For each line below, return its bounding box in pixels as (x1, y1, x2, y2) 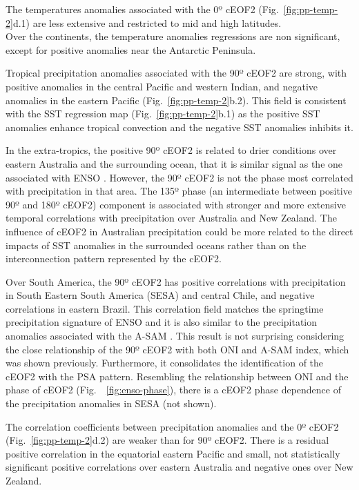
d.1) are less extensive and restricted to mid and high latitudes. (12, 15, 282, 30)
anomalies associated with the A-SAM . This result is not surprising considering (6, 329, 345, 343)
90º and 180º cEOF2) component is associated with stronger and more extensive (6, 197, 346, 211)
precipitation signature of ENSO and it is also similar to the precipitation (6, 315, 318, 329)
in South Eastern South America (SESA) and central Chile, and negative (6, 288, 315, 302)
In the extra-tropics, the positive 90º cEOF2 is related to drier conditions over (6, 143, 337, 157)
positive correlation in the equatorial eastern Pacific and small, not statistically (6, 446, 340, 460)
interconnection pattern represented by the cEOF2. (6, 251, 222, 266)
